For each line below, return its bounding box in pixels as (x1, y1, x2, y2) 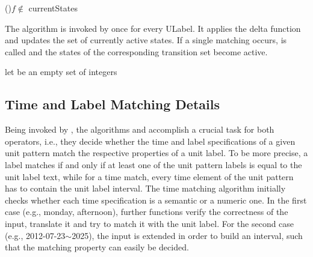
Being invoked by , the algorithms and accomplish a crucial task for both (5, 123, 274, 136)
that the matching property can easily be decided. (5, 241, 189, 253)
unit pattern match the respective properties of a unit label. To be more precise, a (5, 147, 308, 159)
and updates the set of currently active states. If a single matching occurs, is (5, 34, 287, 46)
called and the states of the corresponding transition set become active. (5, 45, 268, 58)
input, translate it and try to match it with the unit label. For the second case (5, 217, 294, 229)
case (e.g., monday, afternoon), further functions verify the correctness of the (5, 205, 288, 218)
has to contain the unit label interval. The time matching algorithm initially (5, 182, 286, 195)
